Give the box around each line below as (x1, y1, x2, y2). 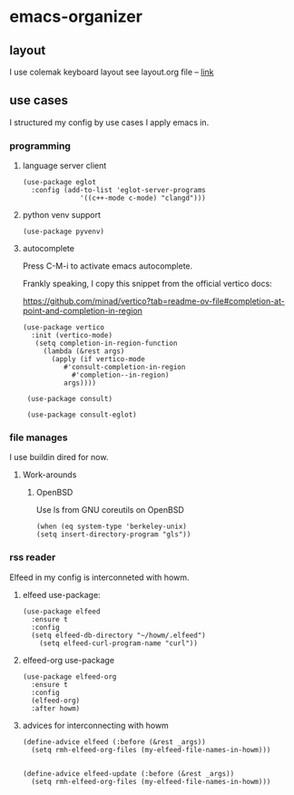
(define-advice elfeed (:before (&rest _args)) (22, 737, 206, 746)
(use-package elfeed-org (22, 672, 117, 682)
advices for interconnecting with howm (22, 720, 170, 731)
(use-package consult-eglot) (26, 410, 138, 419)
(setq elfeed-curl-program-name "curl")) (39, 638, 198, 648)
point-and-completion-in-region (22, 306, 143, 317)
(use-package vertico (22, 323, 104, 332)
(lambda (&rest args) (43, 347, 125, 356)
